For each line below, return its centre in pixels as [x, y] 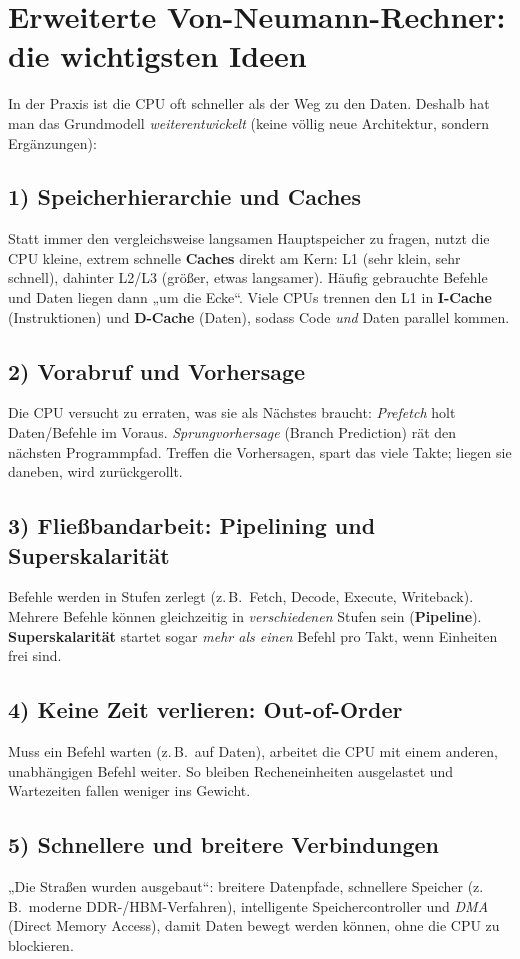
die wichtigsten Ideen [157, 55]
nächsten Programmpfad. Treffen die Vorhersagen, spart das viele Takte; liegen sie [260, 451]
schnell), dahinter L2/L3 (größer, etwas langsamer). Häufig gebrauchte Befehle [248, 277]
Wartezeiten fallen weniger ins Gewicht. [129, 790]
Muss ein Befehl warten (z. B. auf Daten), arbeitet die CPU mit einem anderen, [253, 751]
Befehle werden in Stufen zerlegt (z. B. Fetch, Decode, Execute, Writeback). [241, 596]
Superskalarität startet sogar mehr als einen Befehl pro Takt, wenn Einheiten [253, 635]
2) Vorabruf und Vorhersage [157, 370]
